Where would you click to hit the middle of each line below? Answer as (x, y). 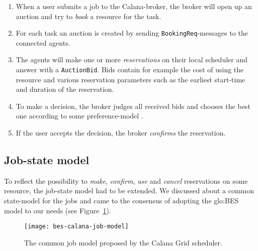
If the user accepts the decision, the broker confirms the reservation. (121, 133)
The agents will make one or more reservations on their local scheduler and (132, 59)
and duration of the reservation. (65, 89)
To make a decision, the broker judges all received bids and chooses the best (133, 106)
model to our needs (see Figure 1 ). (58, 210)
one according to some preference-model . (79, 116)
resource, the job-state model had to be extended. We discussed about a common (129, 191)
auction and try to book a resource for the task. (89, 16)
